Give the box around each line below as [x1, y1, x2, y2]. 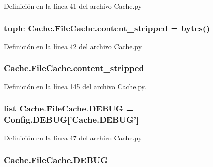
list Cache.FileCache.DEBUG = [4, 102, 134, 114]
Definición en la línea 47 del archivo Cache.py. [4, 133, 143, 143]
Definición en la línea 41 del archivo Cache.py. [4, 1, 143, 11]
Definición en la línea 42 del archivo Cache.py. [4, 41, 143, 51]
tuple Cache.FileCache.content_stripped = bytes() [4, 22, 210, 34]
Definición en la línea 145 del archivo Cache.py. [4, 81, 146, 91]
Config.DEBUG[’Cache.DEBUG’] [4, 113, 139, 126]
